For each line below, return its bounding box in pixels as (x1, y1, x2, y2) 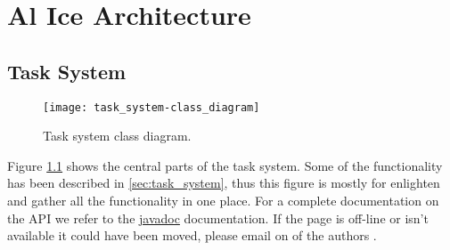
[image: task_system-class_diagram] (43, 101, 260, 114)
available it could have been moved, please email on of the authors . (7, 226, 377, 245)
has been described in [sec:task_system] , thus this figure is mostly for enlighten (7, 173, 440, 192)
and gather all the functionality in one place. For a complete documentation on (7, 191, 439, 210)
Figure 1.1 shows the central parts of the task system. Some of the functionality (7, 156, 443, 174)
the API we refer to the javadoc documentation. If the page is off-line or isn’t (7, 208, 429, 227)
